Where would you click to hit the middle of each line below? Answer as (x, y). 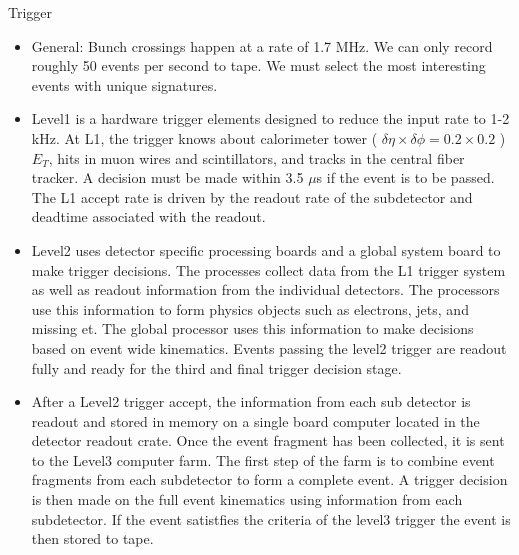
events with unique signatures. (124, 84)
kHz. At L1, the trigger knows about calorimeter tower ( (204, 137)
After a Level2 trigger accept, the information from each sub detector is (251, 401)
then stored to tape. (92, 538)
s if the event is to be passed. (405, 177)
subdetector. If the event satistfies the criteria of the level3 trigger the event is (271, 518)
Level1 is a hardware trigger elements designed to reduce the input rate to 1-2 (270, 118)
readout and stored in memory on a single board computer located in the (255, 420)
